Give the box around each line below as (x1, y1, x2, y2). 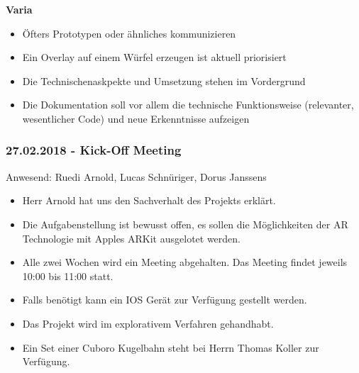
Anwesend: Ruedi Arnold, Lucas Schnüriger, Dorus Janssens (6, 169, 267, 184)
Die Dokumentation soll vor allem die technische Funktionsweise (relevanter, (22, 97, 354, 112)
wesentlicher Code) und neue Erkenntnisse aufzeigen (22, 111, 250, 126)
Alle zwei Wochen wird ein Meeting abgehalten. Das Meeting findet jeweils (22, 255, 348, 269)
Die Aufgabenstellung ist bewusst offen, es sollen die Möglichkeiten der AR (22, 216, 348, 231)
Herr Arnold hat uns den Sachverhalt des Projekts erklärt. (22, 193, 276, 208)
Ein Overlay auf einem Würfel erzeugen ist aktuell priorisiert (22, 50, 287, 65)
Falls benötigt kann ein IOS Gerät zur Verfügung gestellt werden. (22, 292, 307, 307)
